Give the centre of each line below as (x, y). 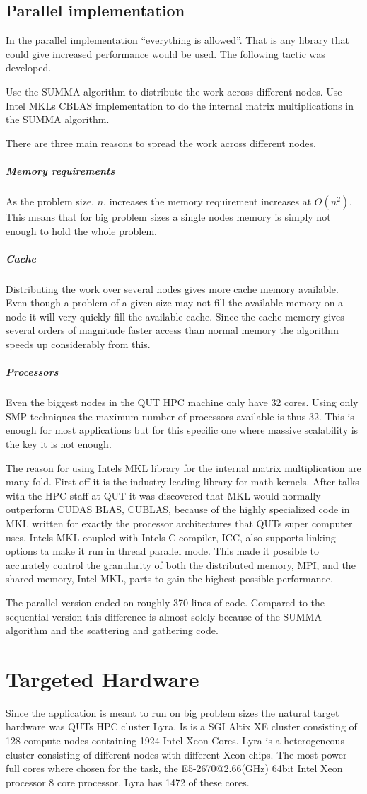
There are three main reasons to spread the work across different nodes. (161, 143)
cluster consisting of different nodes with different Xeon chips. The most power (176, 754)
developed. (29, 68)
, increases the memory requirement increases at (208, 201)
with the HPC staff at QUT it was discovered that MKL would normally (163, 495)
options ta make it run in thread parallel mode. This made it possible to (162, 551)
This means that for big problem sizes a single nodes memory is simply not (168, 216)
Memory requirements (60, 170)
